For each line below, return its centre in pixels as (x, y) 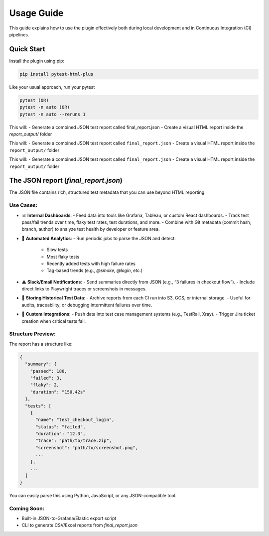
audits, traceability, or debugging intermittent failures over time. (87, 305)
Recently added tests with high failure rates (91, 264)
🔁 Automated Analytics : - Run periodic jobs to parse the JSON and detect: (99, 238)
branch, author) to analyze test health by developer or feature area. (91, 229)
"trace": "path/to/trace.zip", (74, 441)
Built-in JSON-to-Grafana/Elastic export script (69, 518)
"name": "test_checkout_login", (75, 420)
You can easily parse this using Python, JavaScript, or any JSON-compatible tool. (93, 495)
